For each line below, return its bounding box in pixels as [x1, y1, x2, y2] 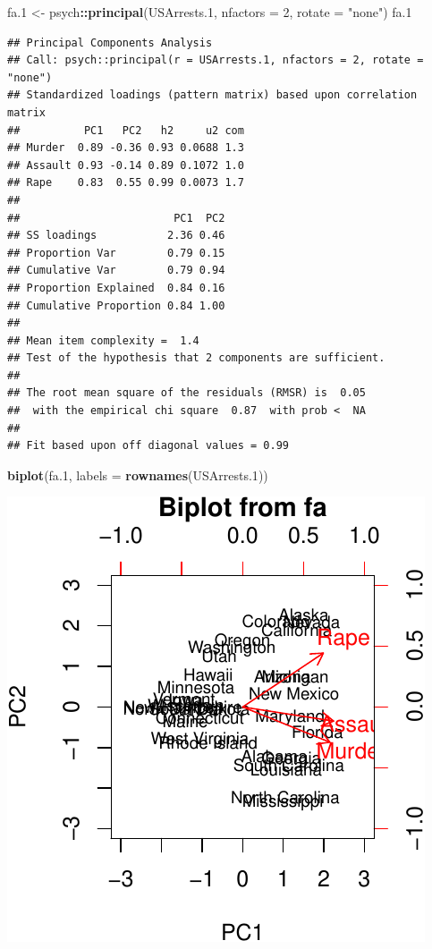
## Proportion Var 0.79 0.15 [7, 246, 225, 259]
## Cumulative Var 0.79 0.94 [7, 264, 225, 277]
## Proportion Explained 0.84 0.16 [7, 281, 225, 294]
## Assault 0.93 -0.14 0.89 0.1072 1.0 [7, 158, 244, 172]
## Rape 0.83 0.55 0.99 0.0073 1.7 [7, 176, 244, 190]
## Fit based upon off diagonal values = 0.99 [7, 439, 289, 453]
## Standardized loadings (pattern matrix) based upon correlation [7, 89, 418, 102]
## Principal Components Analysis [7, 36, 213, 49]
